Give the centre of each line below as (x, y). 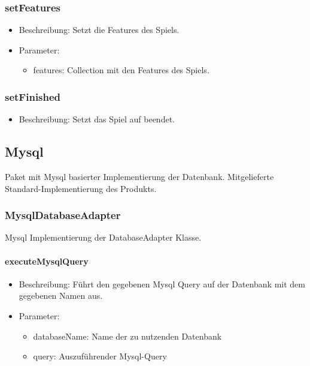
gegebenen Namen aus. (61, 295)
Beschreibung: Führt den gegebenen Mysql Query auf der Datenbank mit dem (162, 283)
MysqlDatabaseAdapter (63, 215)
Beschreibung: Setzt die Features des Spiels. (99, 30)
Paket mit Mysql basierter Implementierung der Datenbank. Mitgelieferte (139, 177)
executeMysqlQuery (47, 261)
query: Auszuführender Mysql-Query (100, 356)
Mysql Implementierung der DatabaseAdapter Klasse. (103, 237)
